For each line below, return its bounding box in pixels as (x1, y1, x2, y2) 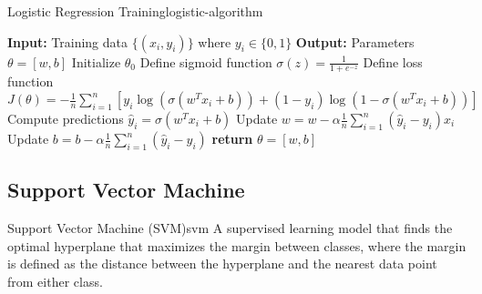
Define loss (363, 52, 423, 71)
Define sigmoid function (139, 52, 272, 71)
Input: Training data (7, 32, 128, 51)
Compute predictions (7, 109, 124, 128)
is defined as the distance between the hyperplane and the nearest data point (7, 254, 437, 273)
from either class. (7, 272, 103, 290)
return (211, 129, 253, 148)
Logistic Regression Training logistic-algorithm (7, 2, 263, 20)
